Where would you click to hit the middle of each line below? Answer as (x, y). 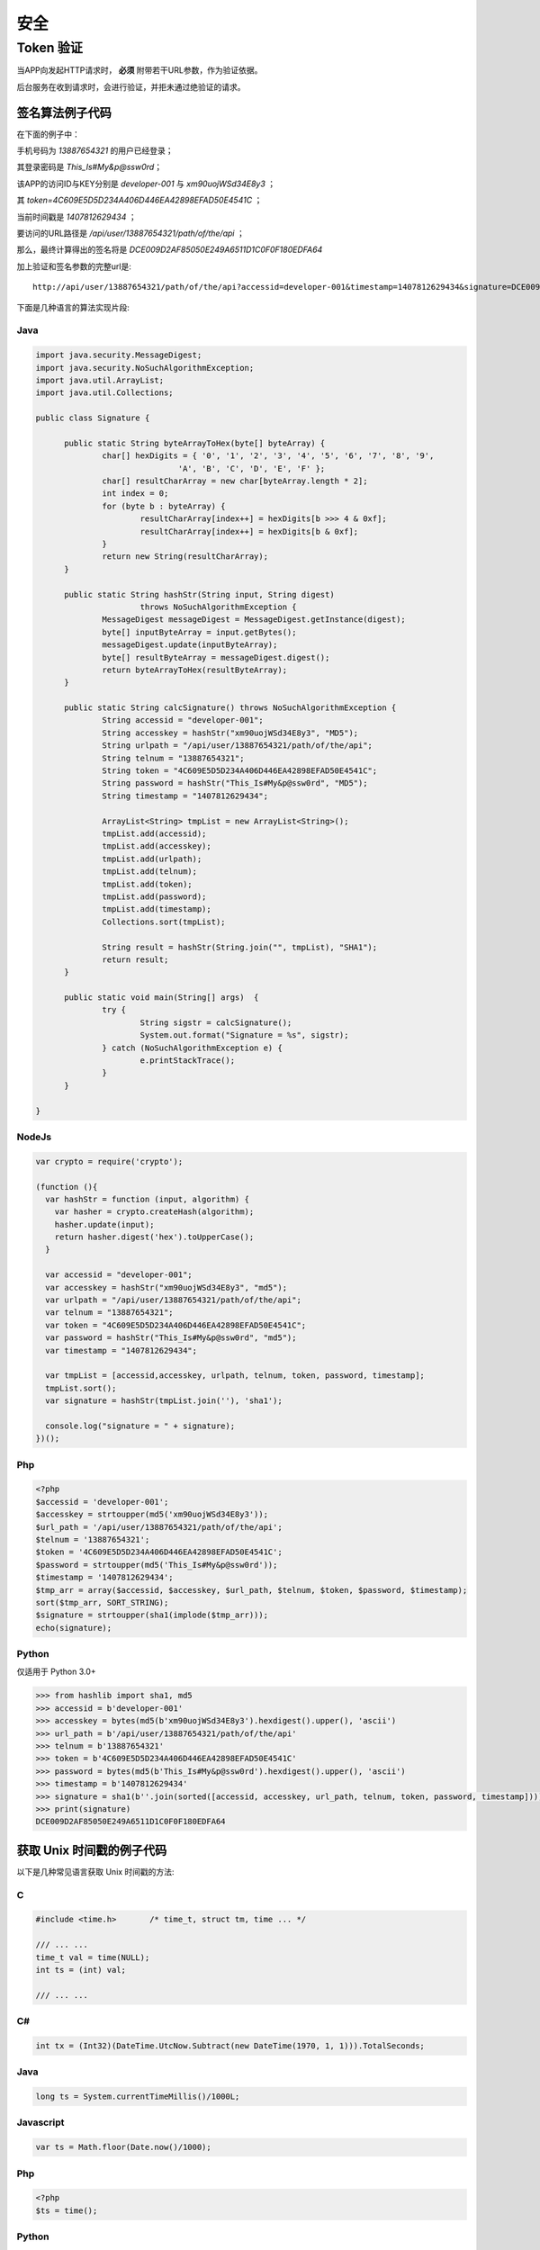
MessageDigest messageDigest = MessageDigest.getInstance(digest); (254, 620)
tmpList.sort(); (81, 1388)
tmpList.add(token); (147, 884)
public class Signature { (93, 418)
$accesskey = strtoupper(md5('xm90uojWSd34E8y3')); (152, 1515)
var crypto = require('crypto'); (109, 1161)
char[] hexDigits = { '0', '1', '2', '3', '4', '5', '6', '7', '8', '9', (268, 456)
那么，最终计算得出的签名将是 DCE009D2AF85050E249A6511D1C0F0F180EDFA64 (170, 250)
